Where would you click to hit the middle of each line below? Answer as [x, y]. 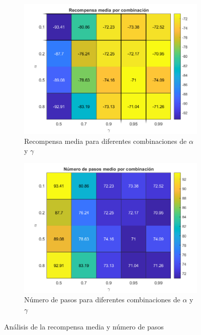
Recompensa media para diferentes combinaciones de [106, 141]
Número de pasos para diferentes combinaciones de [102, 300]
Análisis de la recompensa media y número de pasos [84, 326]
